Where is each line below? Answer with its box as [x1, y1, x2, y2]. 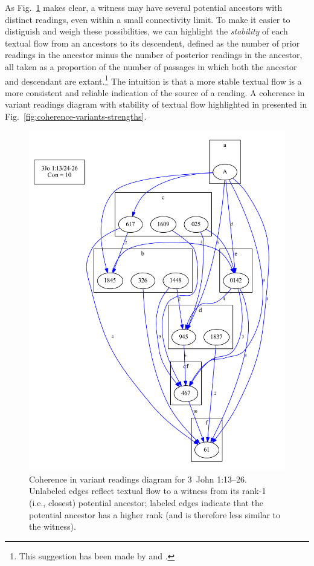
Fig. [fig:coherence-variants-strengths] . [5, 110, 147, 122]
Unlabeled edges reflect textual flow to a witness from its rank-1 [29, 484, 266, 497]
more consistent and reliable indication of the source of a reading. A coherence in [5, 86, 305, 99]
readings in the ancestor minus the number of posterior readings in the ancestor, [5, 48, 303, 61]
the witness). [29, 520, 76, 533]
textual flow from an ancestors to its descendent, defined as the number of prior [5, 36, 300, 49]
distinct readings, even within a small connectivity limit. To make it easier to [5, 13, 290, 25]
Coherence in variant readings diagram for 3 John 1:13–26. [29, 472, 247, 485]
